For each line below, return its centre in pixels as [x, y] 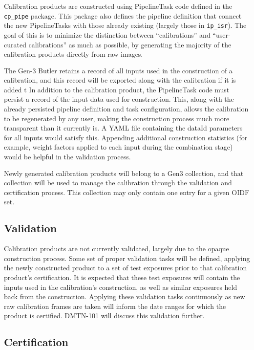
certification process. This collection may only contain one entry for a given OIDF [127, 192]
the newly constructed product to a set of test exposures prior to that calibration [126, 268]
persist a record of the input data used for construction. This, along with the [119, 99]
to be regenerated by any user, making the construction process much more [117, 118]
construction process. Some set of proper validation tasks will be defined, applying [127, 258]
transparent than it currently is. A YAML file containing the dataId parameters [123, 128]
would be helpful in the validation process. [67, 157]
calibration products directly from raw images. [74, 54]
